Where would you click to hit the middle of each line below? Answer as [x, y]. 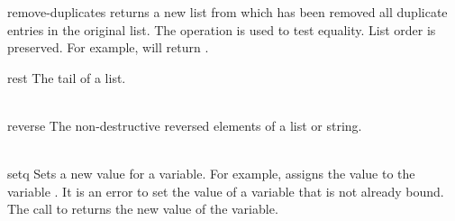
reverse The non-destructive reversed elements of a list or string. [185, 125]
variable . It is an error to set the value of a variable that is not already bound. [226, 191]
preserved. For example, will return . [108, 47]
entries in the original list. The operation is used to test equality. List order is [222, 29]
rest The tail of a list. [67, 77]
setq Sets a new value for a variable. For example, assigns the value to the [211, 174]
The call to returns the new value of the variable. [143, 209]
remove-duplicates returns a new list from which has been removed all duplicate [227, 12]
